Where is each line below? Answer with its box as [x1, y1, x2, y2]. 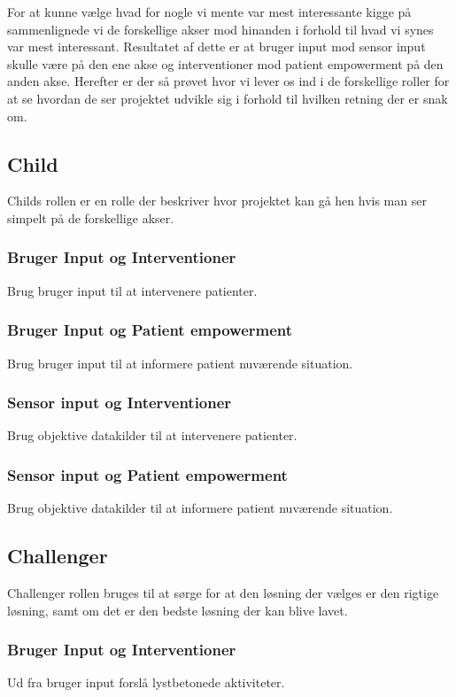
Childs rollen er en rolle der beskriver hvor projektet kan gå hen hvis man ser [7, 191, 427, 210]
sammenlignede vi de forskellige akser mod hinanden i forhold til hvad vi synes [7, 19, 434, 38]
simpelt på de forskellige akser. [7, 208, 174, 227]
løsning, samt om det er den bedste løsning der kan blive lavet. [7, 600, 348, 619]
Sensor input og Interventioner [7, 391, 232, 414]
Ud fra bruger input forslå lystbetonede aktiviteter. [7, 673, 285, 692]
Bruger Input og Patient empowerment [7, 319, 293, 341]
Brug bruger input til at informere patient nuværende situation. [7, 353, 353, 372]
